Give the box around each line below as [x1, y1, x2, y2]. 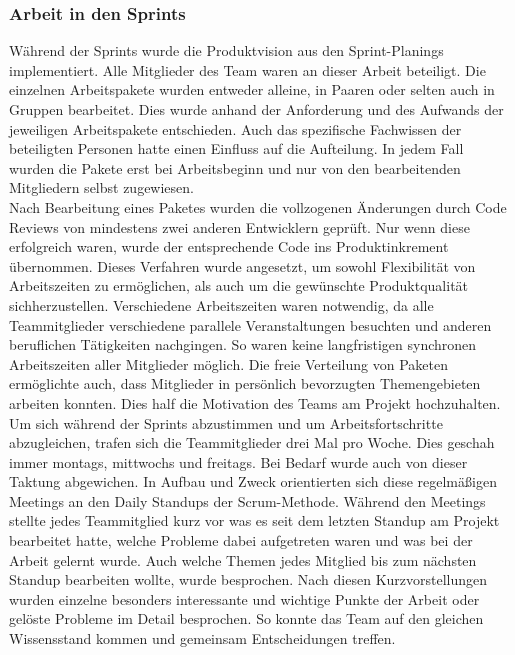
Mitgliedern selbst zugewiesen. [9, 177, 194, 198]
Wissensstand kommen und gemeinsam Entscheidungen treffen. [9, 628, 396, 649]
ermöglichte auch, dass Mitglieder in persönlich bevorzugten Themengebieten [9, 373, 481, 394]
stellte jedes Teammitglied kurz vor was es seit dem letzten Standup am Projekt [9, 510, 500, 531]
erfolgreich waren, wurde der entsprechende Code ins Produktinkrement [9, 236, 449, 257]
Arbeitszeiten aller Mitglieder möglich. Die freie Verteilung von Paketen [9, 353, 448, 374]
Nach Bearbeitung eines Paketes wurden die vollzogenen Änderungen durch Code [9, 196, 507, 217]
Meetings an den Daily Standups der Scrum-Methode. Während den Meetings [9, 490, 486, 511]
